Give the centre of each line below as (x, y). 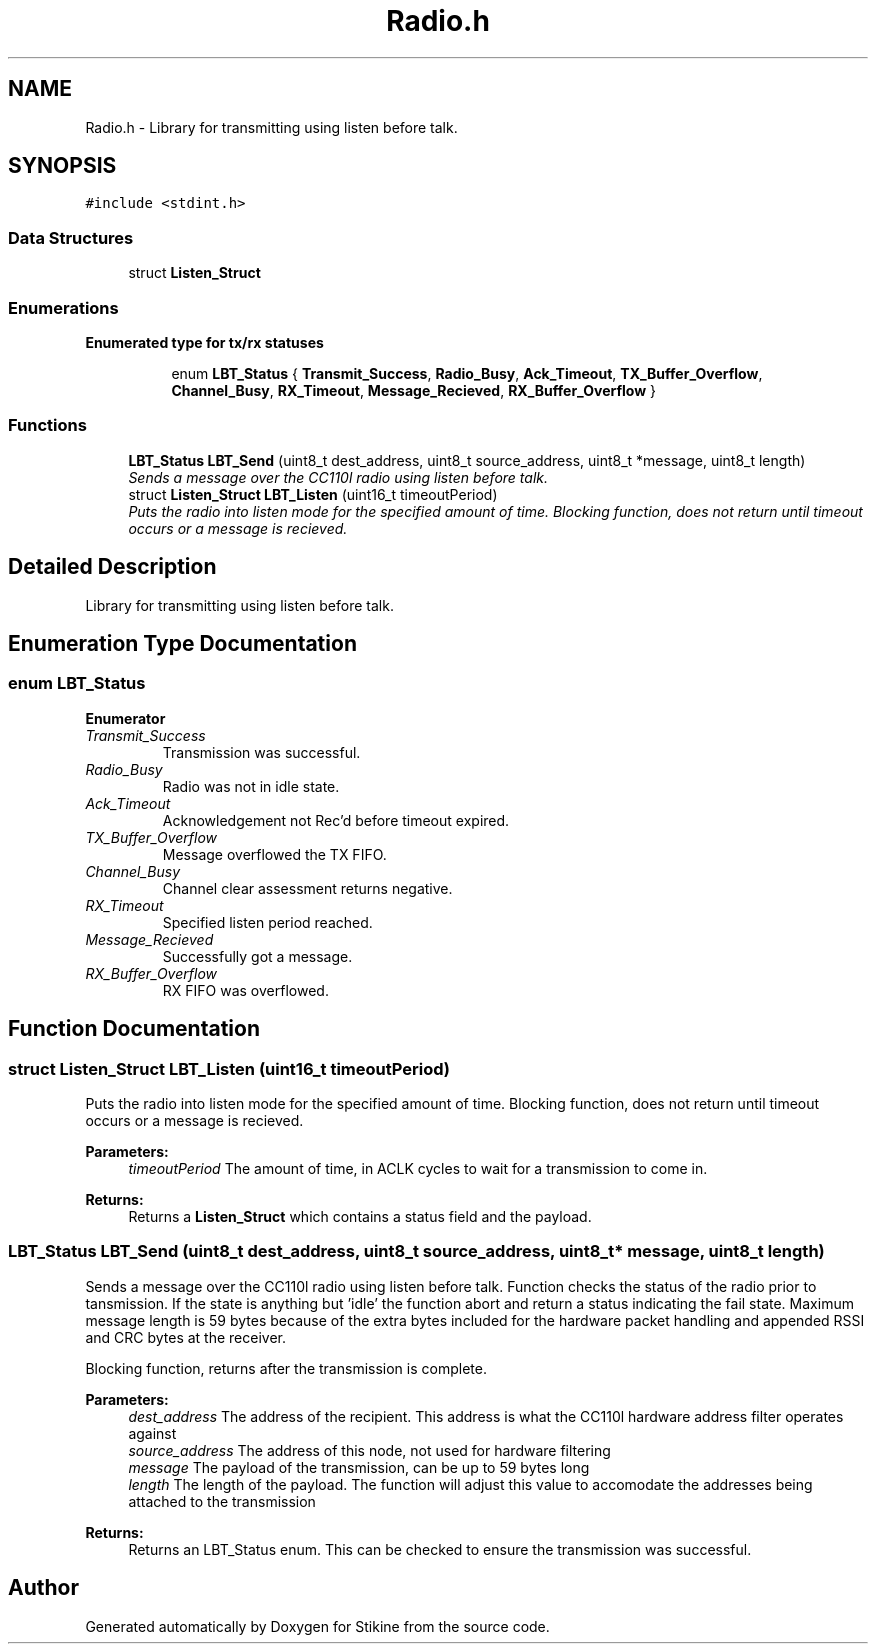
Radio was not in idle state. (251, 786)
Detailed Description (112, 567)
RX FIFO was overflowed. (245, 990)
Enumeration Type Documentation (182, 643)
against (152, 1433)
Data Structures (71, 237)
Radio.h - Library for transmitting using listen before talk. (271, 127)
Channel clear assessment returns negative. (307, 888)
